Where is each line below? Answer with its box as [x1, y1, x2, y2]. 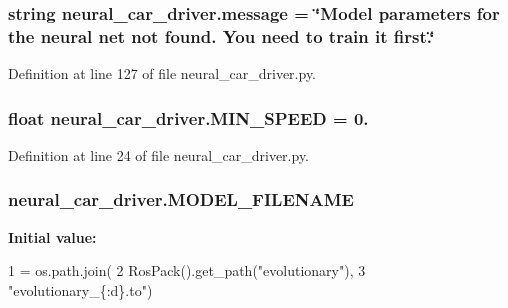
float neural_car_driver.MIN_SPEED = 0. [8, 105, 369, 130]
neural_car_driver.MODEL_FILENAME [8, 187, 354, 212]
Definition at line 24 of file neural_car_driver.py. [8, 144, 310, 165]
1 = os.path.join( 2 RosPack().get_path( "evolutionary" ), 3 [8, 260, 366, 281]
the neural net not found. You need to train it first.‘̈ [8, 23, 435, 48]
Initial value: [8, 226, 97, 247]
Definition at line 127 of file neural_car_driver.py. [8, 63, 317, 84]
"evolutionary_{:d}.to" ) [8, 279, 153, 300]
